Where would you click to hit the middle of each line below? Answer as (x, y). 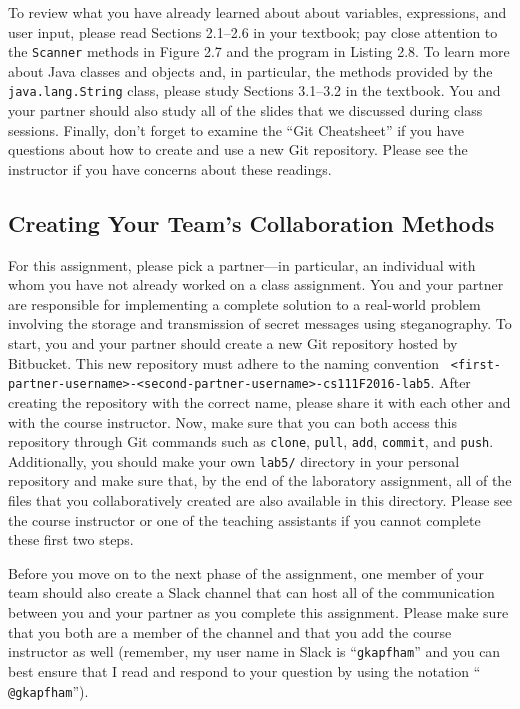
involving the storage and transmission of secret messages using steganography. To (260, 323)
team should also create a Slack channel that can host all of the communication (251, 592)
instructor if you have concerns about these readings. (170, 168)
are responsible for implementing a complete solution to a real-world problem (244, 303)
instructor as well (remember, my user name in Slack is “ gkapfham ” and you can (254, 651)
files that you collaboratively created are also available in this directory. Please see (260, 500)
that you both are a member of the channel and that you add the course (230, 631)
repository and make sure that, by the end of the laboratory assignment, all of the (260, 480)
